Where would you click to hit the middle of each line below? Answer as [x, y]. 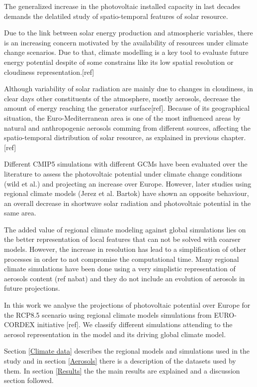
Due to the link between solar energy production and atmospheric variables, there [128, 33]
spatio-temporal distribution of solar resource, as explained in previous [112, 137]
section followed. [29, 380]
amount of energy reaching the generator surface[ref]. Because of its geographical [127, 108]
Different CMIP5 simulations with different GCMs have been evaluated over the [126, 164]
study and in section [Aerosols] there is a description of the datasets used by [120, 361]
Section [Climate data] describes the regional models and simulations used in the [127, 351]
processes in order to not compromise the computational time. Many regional [122, 259]
